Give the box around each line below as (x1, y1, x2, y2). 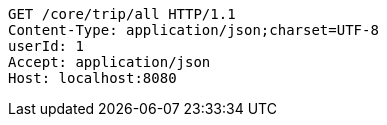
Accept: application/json (8, 54, 211, 70)
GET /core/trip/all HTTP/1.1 (8, 6, 236, 22)
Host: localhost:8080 (8, 70, 177, 86)
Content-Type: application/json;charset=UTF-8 (8, 22, 379, 38)
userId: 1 (8, 38, 84, 54)
